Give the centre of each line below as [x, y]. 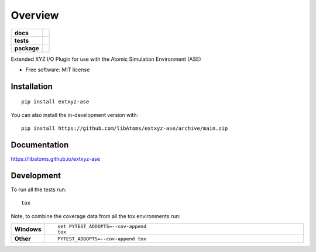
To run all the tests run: [39, 189]
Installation [32, 86]
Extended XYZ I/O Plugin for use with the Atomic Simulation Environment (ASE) [106, 59]
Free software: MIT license [58, 70]
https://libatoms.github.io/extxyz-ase [56, 159]
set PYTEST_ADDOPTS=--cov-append [102, 227]
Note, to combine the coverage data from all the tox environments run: [96, 216]
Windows [28, 229]
